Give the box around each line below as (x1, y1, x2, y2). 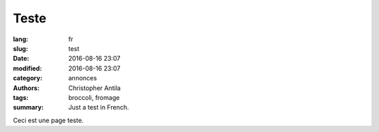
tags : (13, 93, 29, 101)
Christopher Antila (68, 84, 121, 92)
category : (13, 74, 43, 82)
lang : (13, 35, 29, 43)
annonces (68, 74, 98, 82)
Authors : (13, 84, 40, 92)
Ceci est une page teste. (13, 116, 84, 124)
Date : (13, 54, 29, 63)
